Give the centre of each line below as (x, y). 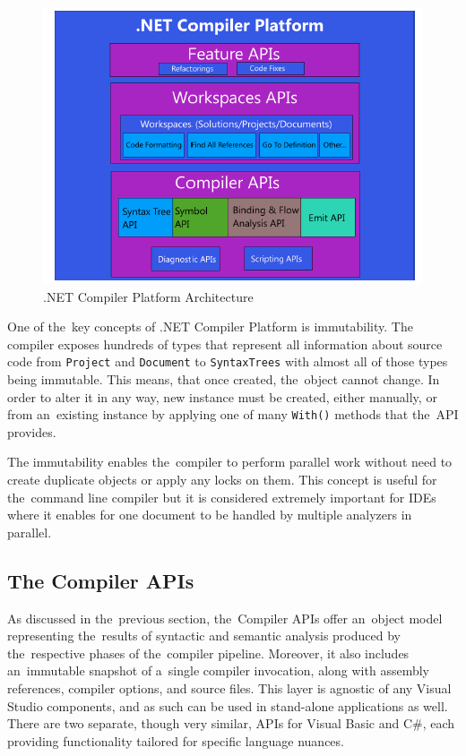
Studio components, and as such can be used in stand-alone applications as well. (228, 705)
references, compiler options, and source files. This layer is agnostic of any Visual (229, 688)
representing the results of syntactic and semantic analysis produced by (204, 636)
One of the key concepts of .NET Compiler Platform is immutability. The (210, 326)
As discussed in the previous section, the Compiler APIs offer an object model (225, 618)
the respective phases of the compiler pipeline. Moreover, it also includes (208, 653)
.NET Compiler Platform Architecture (148, 296)
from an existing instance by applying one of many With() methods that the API (233, 414)
